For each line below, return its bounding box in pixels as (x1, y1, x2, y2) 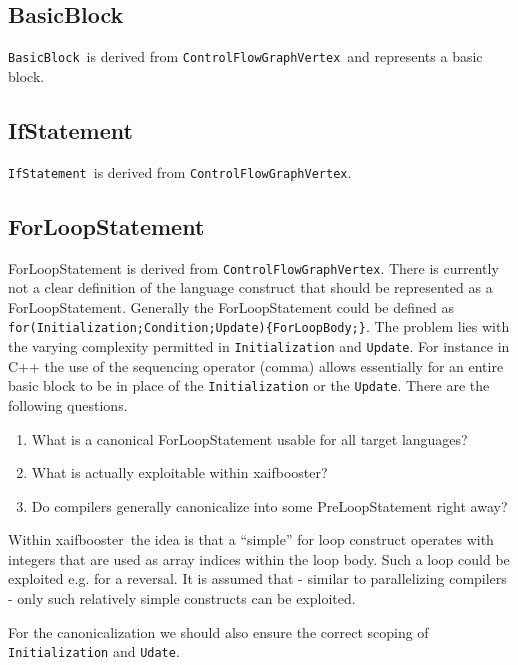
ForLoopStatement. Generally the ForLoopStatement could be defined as (8, 296, 454, 317)
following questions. (8, 394, 128, 415)
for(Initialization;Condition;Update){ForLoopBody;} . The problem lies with (8, 316, 510, 337)
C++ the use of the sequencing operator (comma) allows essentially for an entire (8, 355, 504, 376)
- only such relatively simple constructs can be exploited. (8, 588, 356, 609)
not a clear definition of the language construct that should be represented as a (8, 277, 493, 298)
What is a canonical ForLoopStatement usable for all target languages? (31, 428, 468, 449)
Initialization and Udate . (8, 641, 180, 662)
